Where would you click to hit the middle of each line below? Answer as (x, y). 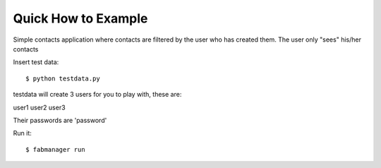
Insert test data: (36, 62)
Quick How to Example (80, 18)
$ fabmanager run (55, 149)
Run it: (22, 133)
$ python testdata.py (63, 78)
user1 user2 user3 (40, 107)
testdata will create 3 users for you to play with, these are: (97, 95)
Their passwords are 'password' (60, 120)
